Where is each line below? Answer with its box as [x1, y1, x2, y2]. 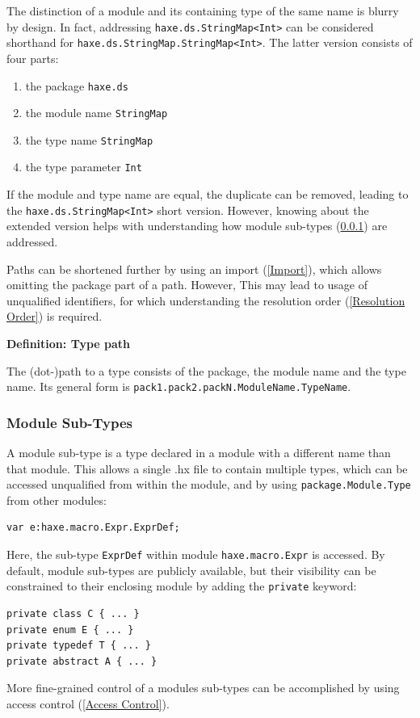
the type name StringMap [25, 131, 153, 148]
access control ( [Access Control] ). [6, 695, 170, 712]
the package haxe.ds [25, 77, 128, 94]
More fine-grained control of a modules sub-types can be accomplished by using [6, 679, 400, 696]
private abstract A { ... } [6, 655, 157, 667]
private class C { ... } [6, 607, 140, 619]
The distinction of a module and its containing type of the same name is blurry [6, 2, 399, 19]
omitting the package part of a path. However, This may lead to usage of [6, 276, 368, 293]
